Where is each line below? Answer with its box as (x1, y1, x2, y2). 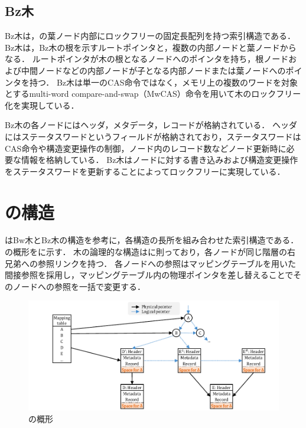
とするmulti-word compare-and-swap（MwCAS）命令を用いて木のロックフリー (5, 87, 301, 100)
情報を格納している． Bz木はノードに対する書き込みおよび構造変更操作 (21, 153, 298, 166)
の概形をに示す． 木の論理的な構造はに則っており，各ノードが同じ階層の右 (5, 246, 295, 258)
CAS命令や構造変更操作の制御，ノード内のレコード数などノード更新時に (5, 142, 287, 154)
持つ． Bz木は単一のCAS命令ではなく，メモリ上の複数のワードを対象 (29, 76, 298, 88)
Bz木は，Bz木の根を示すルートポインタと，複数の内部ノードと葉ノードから (5, 41, 297, 53)
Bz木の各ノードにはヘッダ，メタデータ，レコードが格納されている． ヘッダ (5, 119, 297, 131)
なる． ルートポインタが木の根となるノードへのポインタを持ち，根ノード (5, 53, 289, 65)
